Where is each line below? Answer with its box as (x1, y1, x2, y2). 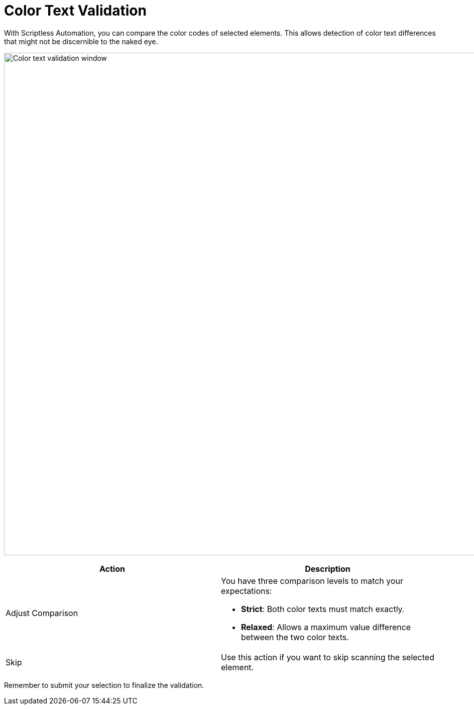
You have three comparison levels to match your (221, 575, 404, 586)
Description (305, 563, 350, 574)
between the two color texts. (241, 632, 349, 642)
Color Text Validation (4, 2, 147, 19)
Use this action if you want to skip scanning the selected (221, 652, 434, 662)
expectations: (221, 585, 272, 596)
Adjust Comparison (6, 607, 78, 618)
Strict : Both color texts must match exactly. (241, 603, 405, 614)
